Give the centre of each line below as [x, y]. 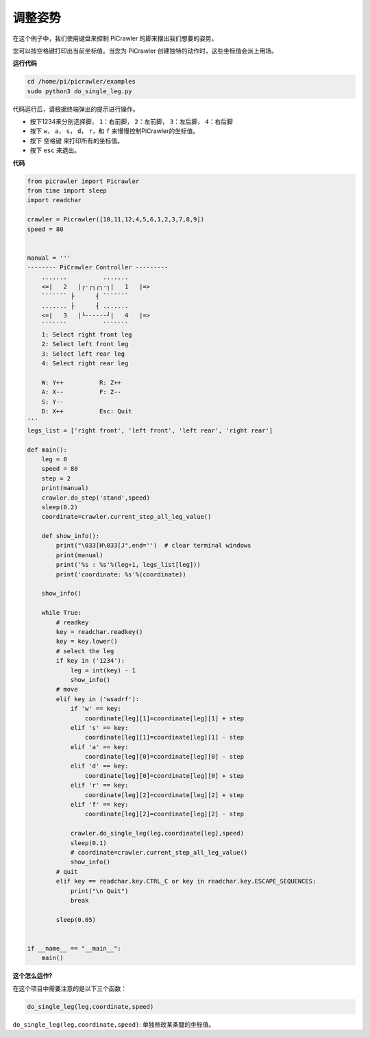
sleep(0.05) [76, 919]
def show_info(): [71, 536]
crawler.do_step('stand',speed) [96, 498]
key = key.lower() [87, 642]
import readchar [54, 200]
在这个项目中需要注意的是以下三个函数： [70, 988]
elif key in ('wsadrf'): [98, 699]
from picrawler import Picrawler [83, 181]
